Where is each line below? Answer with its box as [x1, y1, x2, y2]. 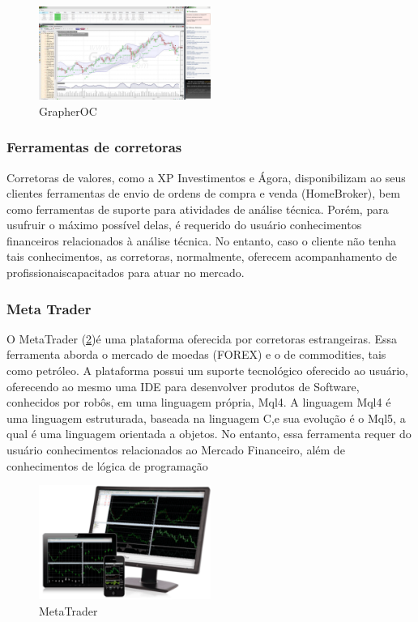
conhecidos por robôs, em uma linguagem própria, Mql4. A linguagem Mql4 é [6, 394, 391, 411]
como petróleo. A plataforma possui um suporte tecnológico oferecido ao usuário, [6, 362, 408, 379]
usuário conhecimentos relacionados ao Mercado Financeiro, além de [6, 441, 345, 458]
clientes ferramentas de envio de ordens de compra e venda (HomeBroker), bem [6, 185, 400, 202]
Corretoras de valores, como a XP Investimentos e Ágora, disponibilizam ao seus [6, 168, 406, 185]
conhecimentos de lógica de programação [6, 457, 208, 474]
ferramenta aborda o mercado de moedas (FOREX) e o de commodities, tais [6, 346, 386, 363]
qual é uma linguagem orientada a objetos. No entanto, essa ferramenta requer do [6, 425, 412, 442]
